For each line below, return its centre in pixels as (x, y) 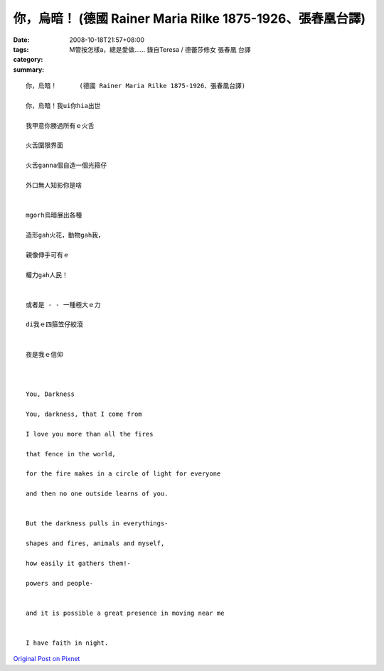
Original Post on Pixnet (47, 659)
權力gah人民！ (47, 275)
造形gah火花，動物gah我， (65, 235)
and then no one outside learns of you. (97, 494)
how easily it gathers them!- (79, 563)
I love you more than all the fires (90, 434)
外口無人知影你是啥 (54, 186)
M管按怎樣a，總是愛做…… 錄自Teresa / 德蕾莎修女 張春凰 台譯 (160, 49)
